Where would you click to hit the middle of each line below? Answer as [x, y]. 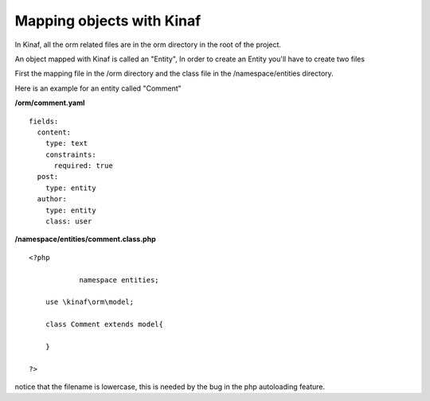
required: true [83, 166]
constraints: [70, 154]
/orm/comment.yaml [50, 103]
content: [54, 132]
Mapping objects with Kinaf [108, 21]
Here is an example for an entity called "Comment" [98, 88]
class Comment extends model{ [104, 325]
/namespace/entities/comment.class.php [85, 239]
